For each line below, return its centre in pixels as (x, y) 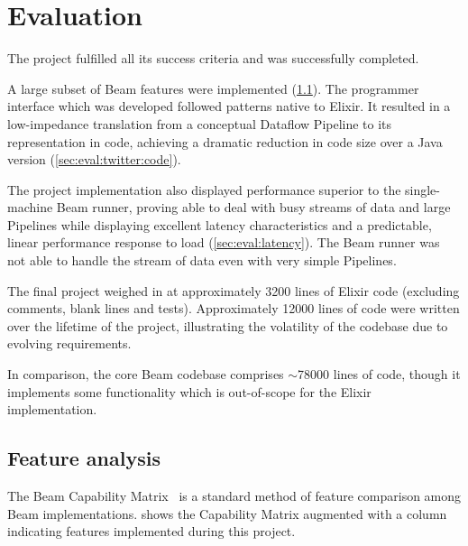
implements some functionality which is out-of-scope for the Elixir (189, 391)
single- (423, 189)
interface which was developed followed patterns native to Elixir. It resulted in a (229, 106)
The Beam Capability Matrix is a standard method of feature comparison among (234, 496)
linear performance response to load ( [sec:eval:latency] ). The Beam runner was (224, 242)
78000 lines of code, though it (379, 374)
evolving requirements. (69, 343)
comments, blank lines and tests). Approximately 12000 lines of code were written (234, 308)
